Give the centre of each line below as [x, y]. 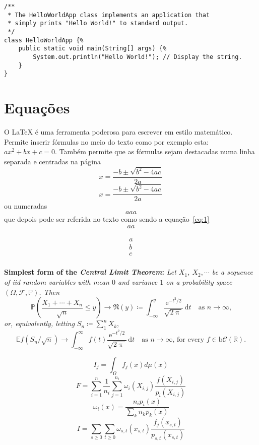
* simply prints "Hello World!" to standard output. [98, 23]
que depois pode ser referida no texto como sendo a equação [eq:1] [107, 218]
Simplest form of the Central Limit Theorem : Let [90, 272]
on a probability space [199, 282]
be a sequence [233, 272]
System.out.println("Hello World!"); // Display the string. [138, 57]
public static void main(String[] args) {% [92, 49]
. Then [49, 292]
